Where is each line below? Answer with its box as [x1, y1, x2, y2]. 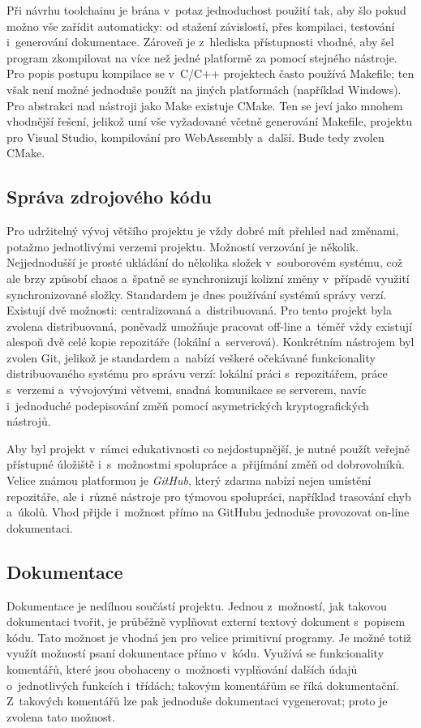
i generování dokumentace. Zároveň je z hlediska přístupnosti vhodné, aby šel [6, 33, 394, 50]
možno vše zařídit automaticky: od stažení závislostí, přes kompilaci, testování [6, 17, 395, 34]
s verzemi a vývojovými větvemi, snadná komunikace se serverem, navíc [6, 381, 367, 398]
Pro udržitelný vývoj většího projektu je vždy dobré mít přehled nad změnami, [6, 222, 399, 239]
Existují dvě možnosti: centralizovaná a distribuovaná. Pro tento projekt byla [6, 302, 392, 319]
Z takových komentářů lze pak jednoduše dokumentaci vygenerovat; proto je [6, 692, 388, 709]
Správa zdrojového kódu [6, 184, 213, 209]
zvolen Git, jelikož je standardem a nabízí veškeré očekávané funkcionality [6, 349, 376, 366]
